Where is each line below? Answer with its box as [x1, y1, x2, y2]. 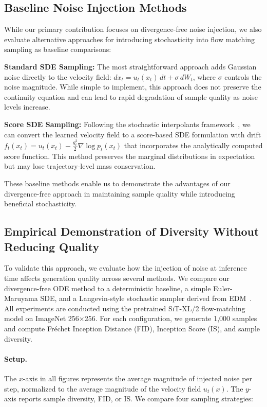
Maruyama [4, 293, 38, 304]
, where [193, 71, 216, 82]
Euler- [213, 282, 233, 293]
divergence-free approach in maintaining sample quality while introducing [4, 188, 235, 199]
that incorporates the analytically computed [124, 140, 263, 151]
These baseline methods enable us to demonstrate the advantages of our [4, 178, 231, 188]
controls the [224, 71, 262, 82]
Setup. [4, 353, 27, 364]
